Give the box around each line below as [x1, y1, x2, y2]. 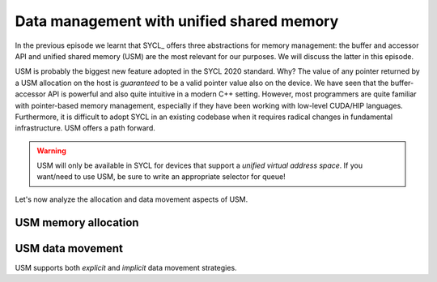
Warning [36, 146, 66, 156]
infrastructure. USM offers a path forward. [15, 123, 155, 133]
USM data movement [15, 241, 123, 255]
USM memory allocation [15, 216, 139, 229]
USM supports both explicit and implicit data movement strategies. [15, 263, 238, 272]
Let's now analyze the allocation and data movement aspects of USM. [15, 194, 248, 204]
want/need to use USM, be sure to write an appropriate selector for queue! [36, 172, 286, 182]
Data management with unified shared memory [15, 12, 339, 30]
